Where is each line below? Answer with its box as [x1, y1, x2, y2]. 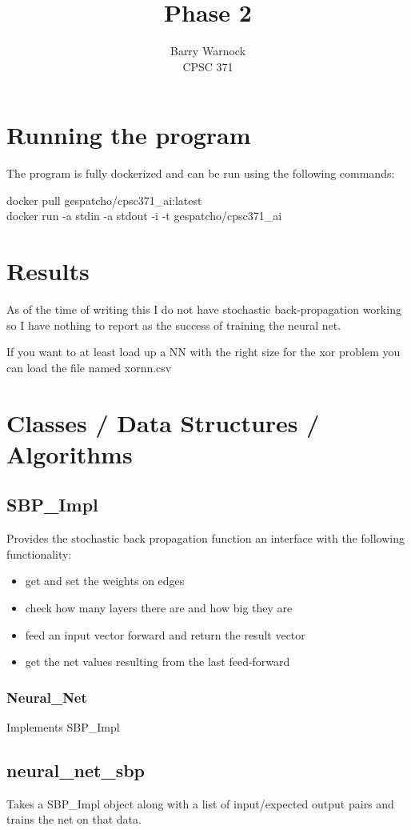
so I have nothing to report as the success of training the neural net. [6, 316, 341, 333]
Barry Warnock [170, 42, 246, 59]
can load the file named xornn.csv [6, 359, 172, 375]
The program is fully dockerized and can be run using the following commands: [6, 165, 395, 182]
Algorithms [6, 437, 133, 470]
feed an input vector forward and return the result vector [25, 626, 305, 643]
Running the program [6, 118, 251, 151]
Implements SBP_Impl [6, 719, 120, 736]
